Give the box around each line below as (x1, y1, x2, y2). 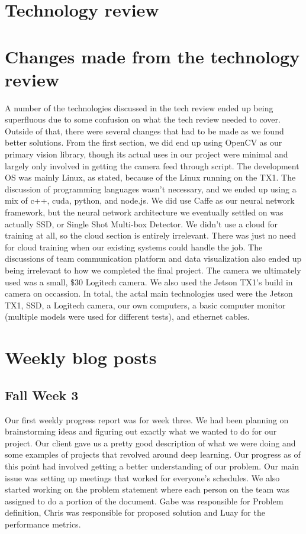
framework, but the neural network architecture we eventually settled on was (5, 206, 284, 218)
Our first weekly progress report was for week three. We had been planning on (5, 413, 289, 426)
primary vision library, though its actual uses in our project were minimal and (5, 148, 288, 160)
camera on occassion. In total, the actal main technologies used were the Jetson (5, 287, 293, 300)
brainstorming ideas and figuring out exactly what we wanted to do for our (5, 425, 277, 438)
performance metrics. (5, 517, 81, 530)
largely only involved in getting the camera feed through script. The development (5, 159, 299, 172)
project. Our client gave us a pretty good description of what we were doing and (5, 436, 296, 449)
